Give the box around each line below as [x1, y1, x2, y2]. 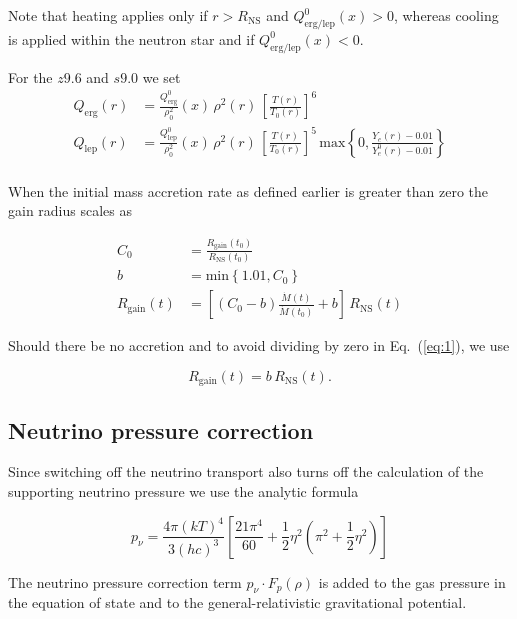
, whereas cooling [393, 5, 499, 25]
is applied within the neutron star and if [8, 28, 255, 49]
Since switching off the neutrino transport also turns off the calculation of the [8, 461, 484, 482]
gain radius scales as [8, 200, 132, 221]
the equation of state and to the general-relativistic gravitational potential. [8, 592, 467, 613]
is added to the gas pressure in [318, 571, 506, 592]
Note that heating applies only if [8, 5, 208, 25]
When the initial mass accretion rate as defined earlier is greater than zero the [8, 180, 489, 201]
